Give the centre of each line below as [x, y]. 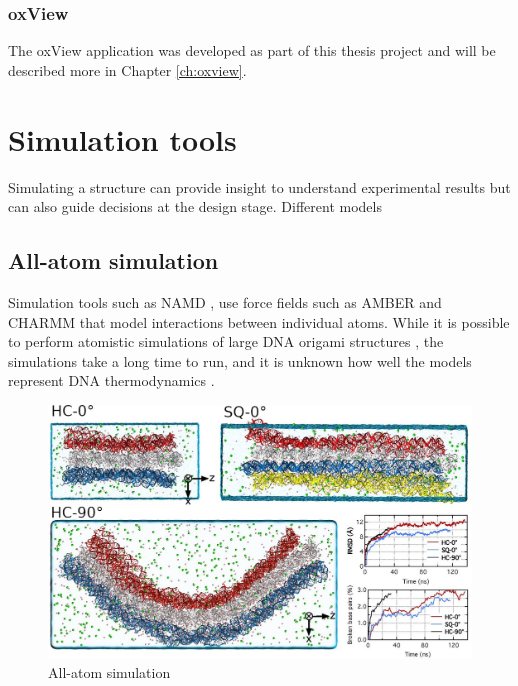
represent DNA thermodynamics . [111, 380]
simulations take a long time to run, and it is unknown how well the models [240, 360]
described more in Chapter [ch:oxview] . [127, 69]
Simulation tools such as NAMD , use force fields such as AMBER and [225, 301]
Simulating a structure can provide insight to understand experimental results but [259, 186]
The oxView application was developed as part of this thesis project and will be [252, 50]
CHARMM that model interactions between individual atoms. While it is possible [259, 321]
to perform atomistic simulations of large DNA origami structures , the [226, 341]
